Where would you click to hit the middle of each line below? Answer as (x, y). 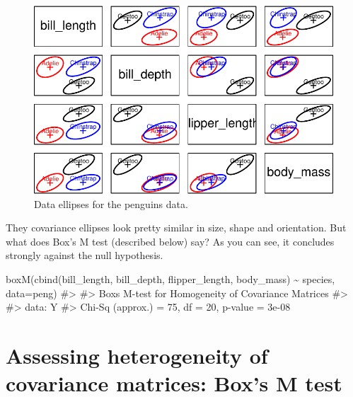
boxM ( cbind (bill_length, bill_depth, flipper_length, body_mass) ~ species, (170, 278)
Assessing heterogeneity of (137, 355)
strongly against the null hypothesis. (85, 255)
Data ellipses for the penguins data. (111, 203)
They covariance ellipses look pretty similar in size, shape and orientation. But (176, 228)
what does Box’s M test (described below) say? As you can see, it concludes (170, 241)
